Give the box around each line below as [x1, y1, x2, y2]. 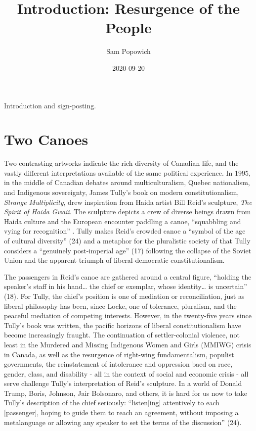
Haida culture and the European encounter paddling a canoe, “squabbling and [4, 216, 241, 226]
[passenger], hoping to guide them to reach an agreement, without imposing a [4, 407, 239, 418]
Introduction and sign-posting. [4, 100, 96, 110]
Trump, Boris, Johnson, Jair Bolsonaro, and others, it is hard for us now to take [4, 387, 247, 398]
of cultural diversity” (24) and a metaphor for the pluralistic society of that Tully [4, 235, 251, 245]
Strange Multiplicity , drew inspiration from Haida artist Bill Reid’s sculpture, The [4, 196, 252, 207]
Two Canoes [4, 129, 88, 149]
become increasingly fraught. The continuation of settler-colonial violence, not [4, 330, 240, 340]
